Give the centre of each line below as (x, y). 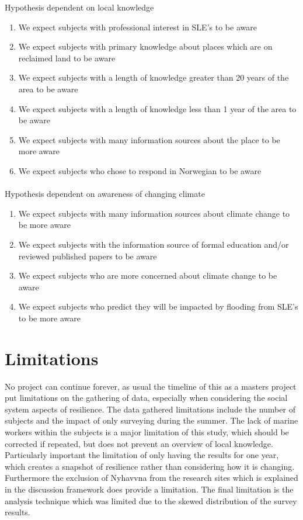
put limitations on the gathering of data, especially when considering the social (146, 398)
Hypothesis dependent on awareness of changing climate (105, 194)
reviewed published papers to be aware (88, 256)
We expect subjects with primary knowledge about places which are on (145, 46)
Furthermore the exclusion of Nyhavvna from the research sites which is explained (151, 478)
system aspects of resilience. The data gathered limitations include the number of (150, 409)
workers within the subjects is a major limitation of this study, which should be (147, 431)
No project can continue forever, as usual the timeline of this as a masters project (151, 386)
